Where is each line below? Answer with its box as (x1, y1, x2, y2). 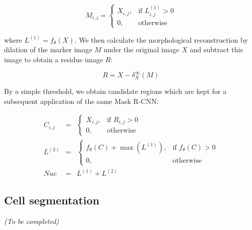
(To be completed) (4, 215, 59, 226)
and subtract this (190, 44, 243, 55)
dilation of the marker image (4, 44, 92, 55)
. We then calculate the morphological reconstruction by (74, 34, 248, 45)
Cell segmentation (4, 192, 100, 207)
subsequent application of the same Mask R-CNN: (4, 95, 159, 106)
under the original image (103, 44, 179, 55)
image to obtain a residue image (4, 54, 103, 64)
